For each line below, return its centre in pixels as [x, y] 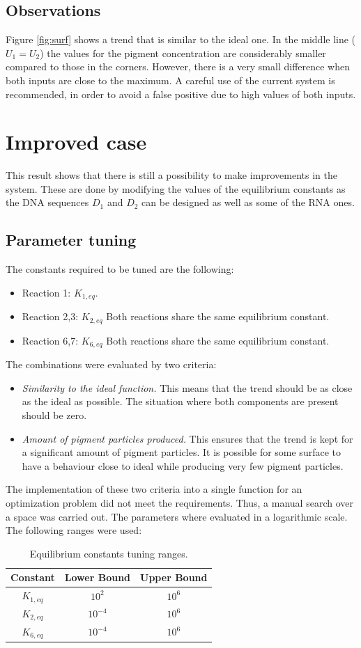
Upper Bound [174, 577]
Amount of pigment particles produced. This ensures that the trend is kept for [187, 438]
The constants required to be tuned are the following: [120, 269]
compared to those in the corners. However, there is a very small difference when [178, 66]
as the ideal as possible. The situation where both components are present [180, 401]
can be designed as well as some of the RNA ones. [248, 202]
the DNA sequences [47, 202]
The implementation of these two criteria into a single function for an [154, 489]
